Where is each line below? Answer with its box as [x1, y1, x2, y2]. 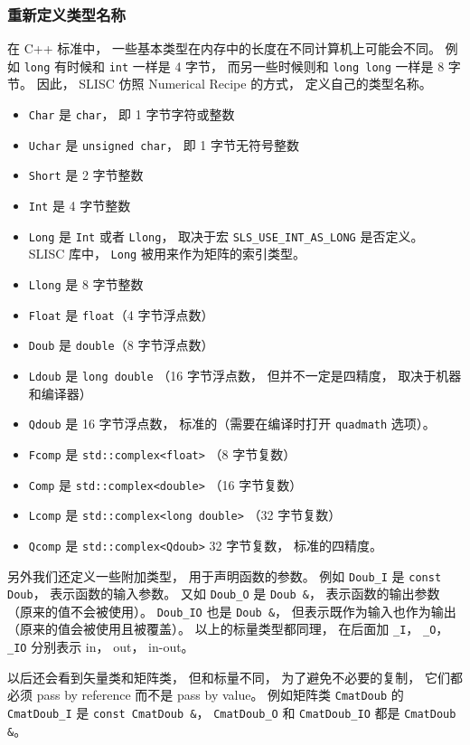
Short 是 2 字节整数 [28, 165, 144, 184]
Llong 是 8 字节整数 [28, 275, 144, 293]
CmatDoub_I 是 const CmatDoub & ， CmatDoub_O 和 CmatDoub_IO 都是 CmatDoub [7, 703, 456, 722]
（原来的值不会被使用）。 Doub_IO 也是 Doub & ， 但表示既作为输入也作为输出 [7, 601, 456, 620]
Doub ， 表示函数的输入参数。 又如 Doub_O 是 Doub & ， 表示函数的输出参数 [7, 584, 440, 603]
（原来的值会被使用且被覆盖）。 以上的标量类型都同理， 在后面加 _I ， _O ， [7, 619, 449, 638]
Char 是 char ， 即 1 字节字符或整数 [28, 105, 235, 124]
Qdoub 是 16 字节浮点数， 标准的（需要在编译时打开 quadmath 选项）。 [28, 414, 436, 433]
